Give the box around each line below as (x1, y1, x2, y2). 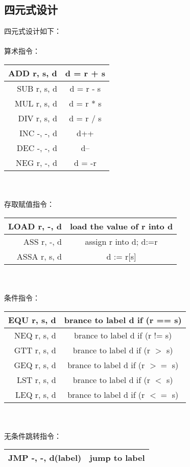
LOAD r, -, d (8, 220, 62, 232)
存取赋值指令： (4, 199, 54, 209)
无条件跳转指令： (4, 430, 61, 441)
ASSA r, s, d (16, 250, 62, 262)
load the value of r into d (69, 220, 173, 232)
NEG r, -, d (15, 156, 57, 168)
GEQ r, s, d (14, 358, 56, 371)
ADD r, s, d (8, 67, 57, 79)
